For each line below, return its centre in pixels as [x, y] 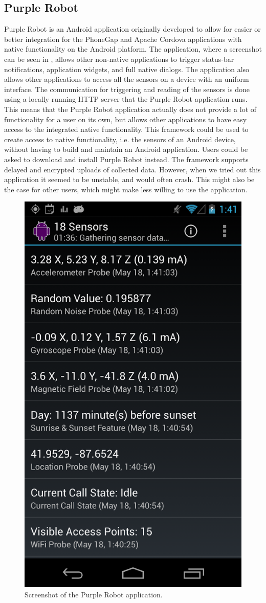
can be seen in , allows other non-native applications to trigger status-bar [119, 59]
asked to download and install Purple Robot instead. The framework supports [126, 159]
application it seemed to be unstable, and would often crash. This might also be [129, 179]
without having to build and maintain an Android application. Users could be [126, 149]
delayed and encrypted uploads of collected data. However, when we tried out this [132, 169]
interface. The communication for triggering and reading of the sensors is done [127, 89]
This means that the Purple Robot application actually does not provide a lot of [130, 109]
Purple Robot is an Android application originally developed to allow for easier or [132, 29]
